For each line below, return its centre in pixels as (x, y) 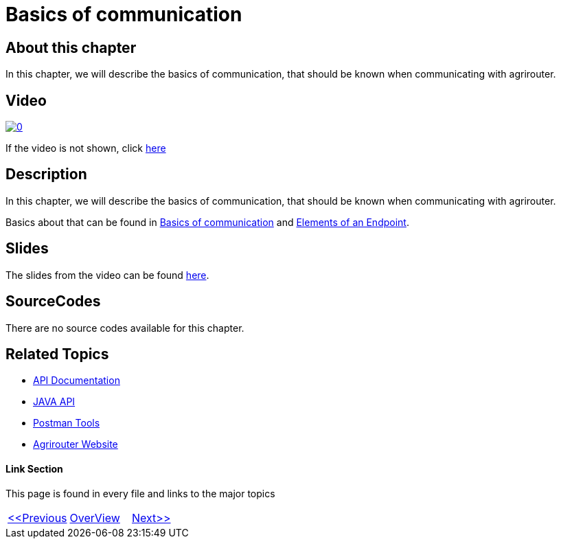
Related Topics (57, 354)
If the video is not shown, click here (86, 148)
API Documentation (77, 381)
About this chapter (71, 47)
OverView (95, 518)
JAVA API (54, 402)
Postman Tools (67, 423)
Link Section (34, 469)
